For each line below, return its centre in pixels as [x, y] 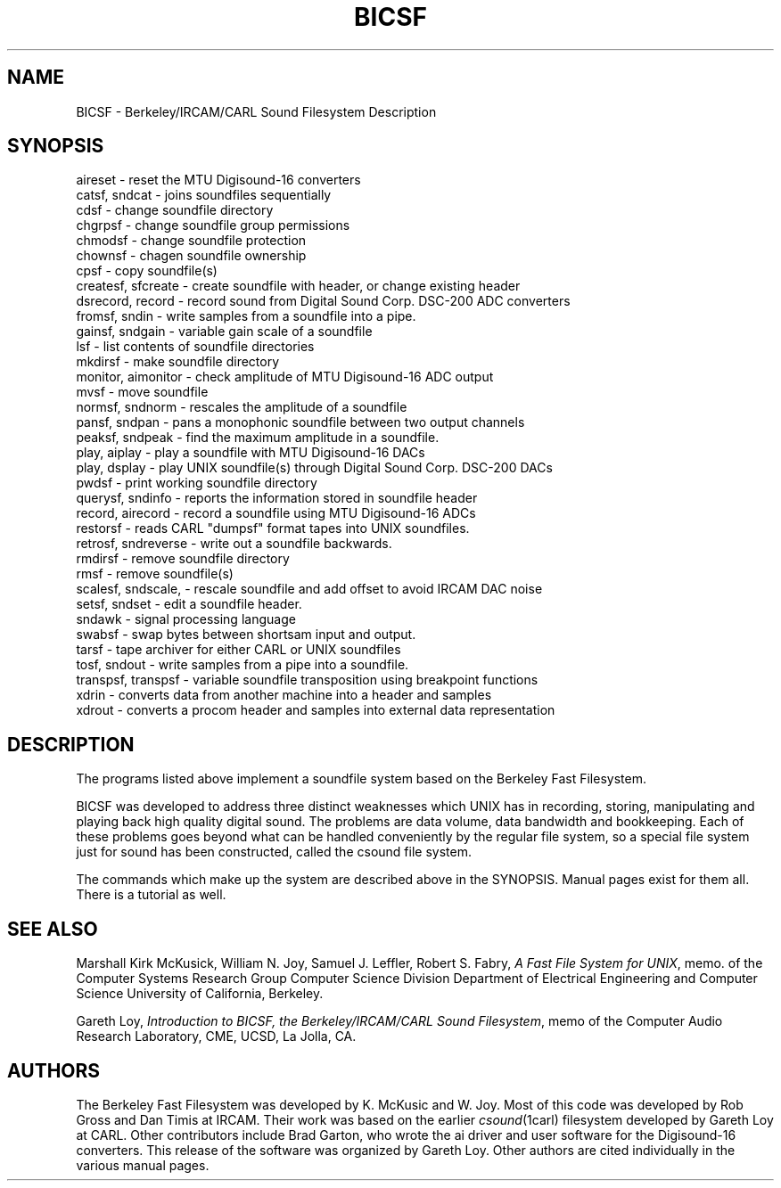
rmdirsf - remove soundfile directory [183, 559]
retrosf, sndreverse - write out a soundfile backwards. [234, 544]
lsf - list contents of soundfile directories [195, 347]
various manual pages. [143, 1165]
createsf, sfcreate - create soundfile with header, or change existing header [298, 286]
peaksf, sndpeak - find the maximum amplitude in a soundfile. [258, 438]
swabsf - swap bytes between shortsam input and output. [246, 635]
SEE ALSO [53, 929]
